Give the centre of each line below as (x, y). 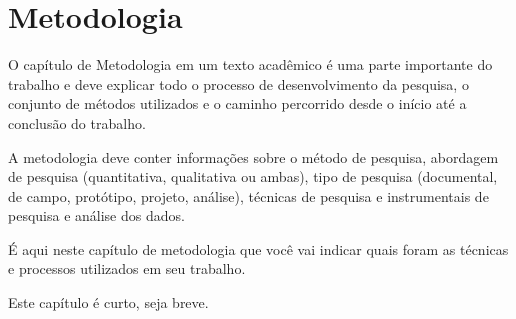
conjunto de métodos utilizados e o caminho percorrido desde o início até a (237, 103)
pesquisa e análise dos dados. (96, 215)
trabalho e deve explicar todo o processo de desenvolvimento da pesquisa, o (238, 83)
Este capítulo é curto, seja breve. (108, 302)
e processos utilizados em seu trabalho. (127, 268)
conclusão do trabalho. (77, 122)
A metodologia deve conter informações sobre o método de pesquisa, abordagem (253, 156)
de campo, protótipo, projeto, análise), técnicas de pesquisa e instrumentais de (248, 195)
